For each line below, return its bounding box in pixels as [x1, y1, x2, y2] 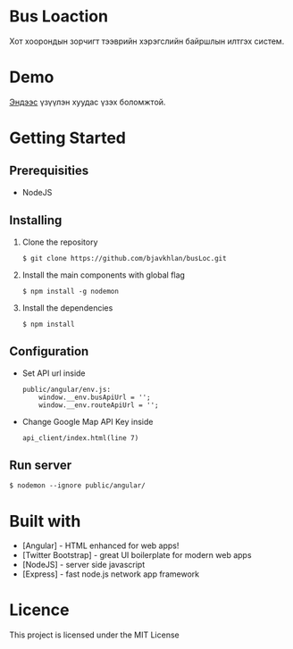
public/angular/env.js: [21, 385, 112, 394]
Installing [9, 212, 63, 229]
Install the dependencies [21, 302, 113, 313]
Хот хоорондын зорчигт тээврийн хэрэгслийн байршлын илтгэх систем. [9, 36, 285, 46]
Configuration [9, 344, 89, 359]
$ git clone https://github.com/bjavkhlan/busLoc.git [21, 254, 227, 262]
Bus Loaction [9, 6, 109, 27]
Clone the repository [21, 237, 98, 247]
